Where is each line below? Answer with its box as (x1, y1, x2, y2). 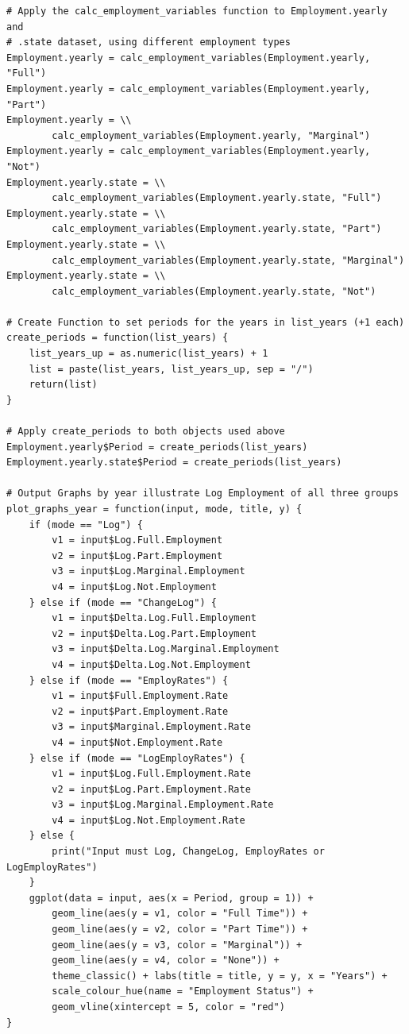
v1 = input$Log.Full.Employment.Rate (52, 768, 251, 780)
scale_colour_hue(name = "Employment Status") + (52, 986, 314, 997)
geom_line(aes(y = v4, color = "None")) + (52, 955, 280, 966)
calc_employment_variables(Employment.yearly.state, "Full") (52, 192, 382, 204)
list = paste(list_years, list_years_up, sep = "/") (29, 363, 314, 375)
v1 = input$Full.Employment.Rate (52, 690, 229, 702)
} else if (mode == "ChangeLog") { (29, 596, 217, 608)
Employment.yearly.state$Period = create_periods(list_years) (6, 457, 342, 469)
